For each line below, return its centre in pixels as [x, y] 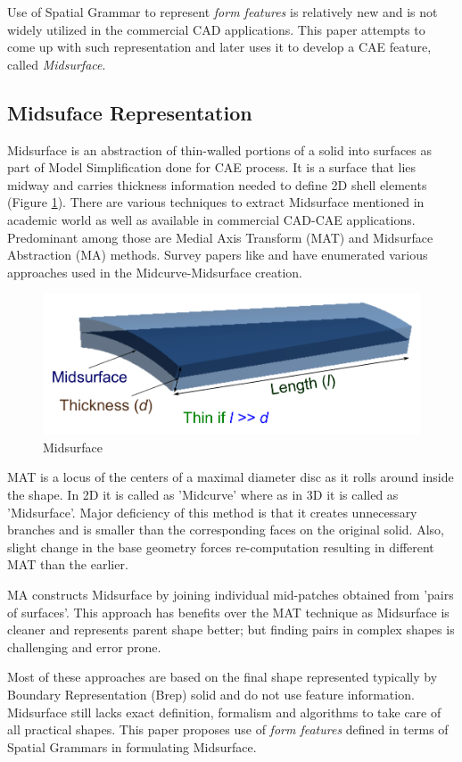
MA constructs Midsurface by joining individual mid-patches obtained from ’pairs [231, 595]
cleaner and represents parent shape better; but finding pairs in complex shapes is [231, 629]
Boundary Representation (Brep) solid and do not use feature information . [211, 695]
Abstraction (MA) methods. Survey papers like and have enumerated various [218, 255]
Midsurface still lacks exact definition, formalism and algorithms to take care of [224, 712]
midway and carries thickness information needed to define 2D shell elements [217, 184]
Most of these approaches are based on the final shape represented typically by [223, 677]
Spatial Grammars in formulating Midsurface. [132, 746]
